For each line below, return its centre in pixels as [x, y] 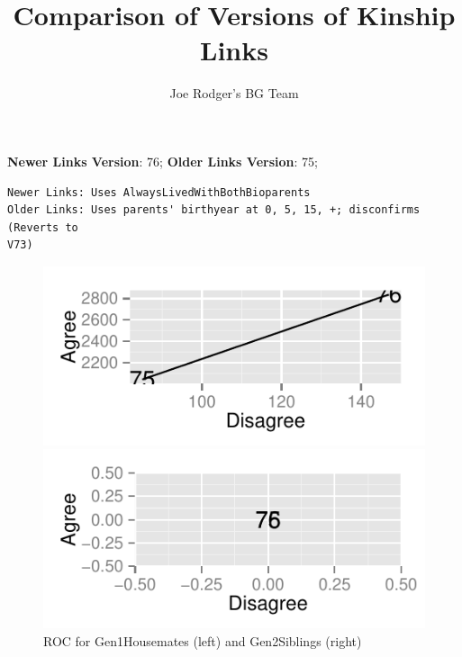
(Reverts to [43, 227]
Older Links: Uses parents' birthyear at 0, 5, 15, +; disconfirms [214, 210]
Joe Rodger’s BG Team [234, 93]
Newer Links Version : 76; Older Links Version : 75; [163, 161]
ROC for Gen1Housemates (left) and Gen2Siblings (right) [203, 640]
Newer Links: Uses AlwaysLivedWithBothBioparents [159, 192]
